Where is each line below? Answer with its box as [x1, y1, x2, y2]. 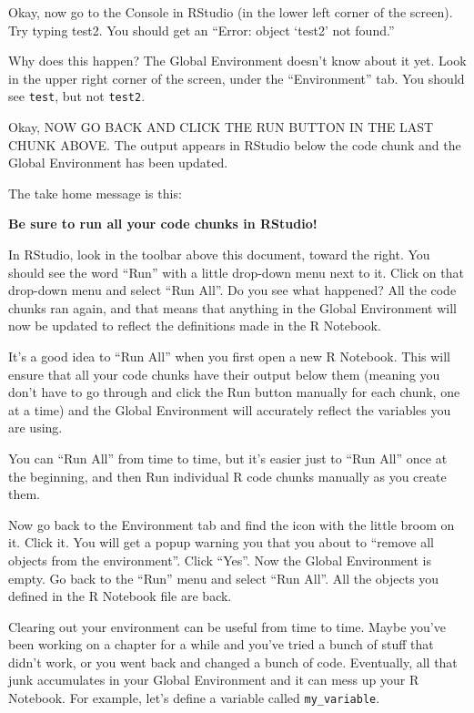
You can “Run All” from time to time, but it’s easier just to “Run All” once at [8, 448, 448, 467]
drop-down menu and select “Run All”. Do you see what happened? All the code [8, 280, 457, 300]
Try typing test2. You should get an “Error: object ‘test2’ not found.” [8, 20, 395, 39]
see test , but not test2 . [8, 87, 146, 106]
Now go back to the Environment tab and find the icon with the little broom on [8, 514, 455, 534]
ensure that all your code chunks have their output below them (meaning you [8, 364, 440, 383]
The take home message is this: [8, 183, 182, 202]
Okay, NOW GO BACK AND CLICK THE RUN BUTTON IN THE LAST [8, 117, 434, 137]
